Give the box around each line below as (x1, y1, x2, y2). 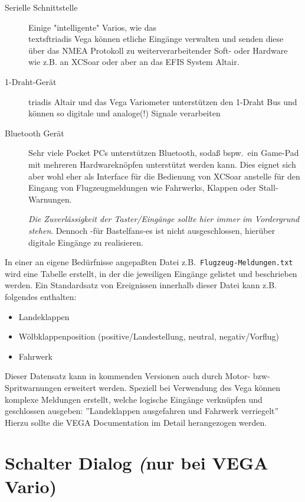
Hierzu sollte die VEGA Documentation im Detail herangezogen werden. (5, 416, 267, 428)
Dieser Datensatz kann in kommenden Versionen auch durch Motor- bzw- (5, 370, 270, 382)
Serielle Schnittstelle (5, 1, 78, 13)
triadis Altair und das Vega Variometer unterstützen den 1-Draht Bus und (28, 95, 297, 107)
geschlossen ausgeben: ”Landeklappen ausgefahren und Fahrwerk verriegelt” (5, 405, 279, 417)
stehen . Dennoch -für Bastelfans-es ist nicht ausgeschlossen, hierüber (28, 224, 276, 236)
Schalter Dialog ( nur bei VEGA (5, 451, 268, 475)
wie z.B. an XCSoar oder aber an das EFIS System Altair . (28, 56, 240, 68)
